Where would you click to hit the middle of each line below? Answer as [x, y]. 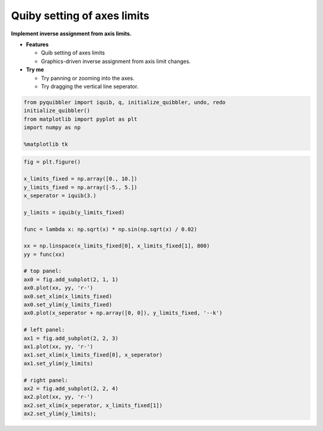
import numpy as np [52, 128]
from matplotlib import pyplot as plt [80, 119]
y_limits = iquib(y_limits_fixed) [74, 212]
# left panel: [44, 330]
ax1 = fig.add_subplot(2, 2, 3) [71, 338]
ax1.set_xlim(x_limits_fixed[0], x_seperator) [93, 355]
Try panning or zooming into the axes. [88, 78]
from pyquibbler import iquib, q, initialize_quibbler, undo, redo [125, 102]
